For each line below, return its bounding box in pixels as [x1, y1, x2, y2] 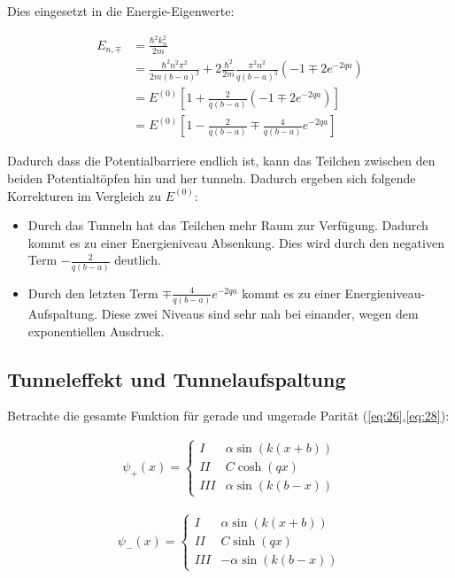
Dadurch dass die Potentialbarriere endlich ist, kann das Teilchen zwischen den [7, 151, 436, 170]
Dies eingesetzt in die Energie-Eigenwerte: [7, 2, 235, 19]
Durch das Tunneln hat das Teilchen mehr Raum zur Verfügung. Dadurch [27, 216, 428, 235]
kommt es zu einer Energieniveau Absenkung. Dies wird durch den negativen [27, 233, 444, 251]
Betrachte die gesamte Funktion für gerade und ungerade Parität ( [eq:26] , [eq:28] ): [7, 406, 450, 425]
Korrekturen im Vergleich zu [7, 186, 161, 204]
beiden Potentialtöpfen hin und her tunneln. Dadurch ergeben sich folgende [7, 169, 416, 187]
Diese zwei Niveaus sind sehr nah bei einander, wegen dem [101, 304, 419, 322]
